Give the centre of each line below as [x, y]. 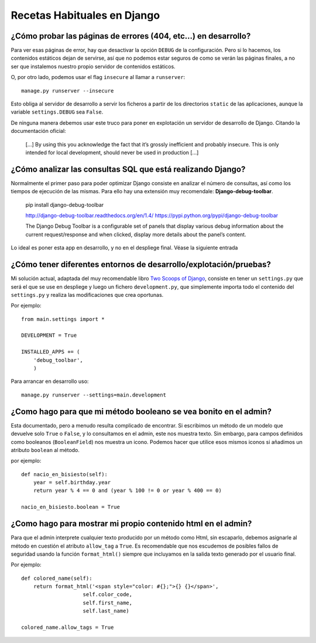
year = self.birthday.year [72, 483]
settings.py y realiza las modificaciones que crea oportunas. [87, 295]
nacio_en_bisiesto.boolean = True [71, 507]
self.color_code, [108, 595]
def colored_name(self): [57, 578]
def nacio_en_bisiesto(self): [65, 474]
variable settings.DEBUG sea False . [57, 112]
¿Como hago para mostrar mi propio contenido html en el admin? [131, 524]
